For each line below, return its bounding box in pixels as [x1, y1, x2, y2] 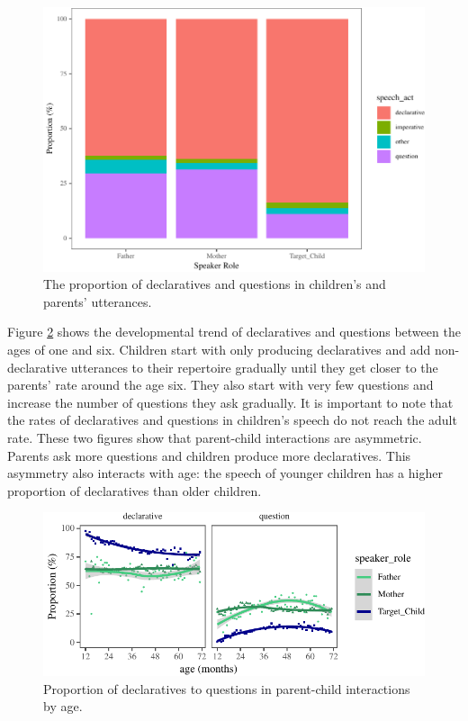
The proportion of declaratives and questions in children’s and [43, 275, 386, 293]
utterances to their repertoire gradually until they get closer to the [70, 357, 438, 376]
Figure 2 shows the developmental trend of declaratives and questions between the [7, 322, 461, 341]
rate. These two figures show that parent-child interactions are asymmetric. [7, 428, 422, 446]
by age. [43, 697, 83, 716]
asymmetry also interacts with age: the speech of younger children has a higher [7, 464, 443, 482]
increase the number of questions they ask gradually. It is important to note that [7, 392, 454, 411]
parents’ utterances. [43, 292, 152, 311]
